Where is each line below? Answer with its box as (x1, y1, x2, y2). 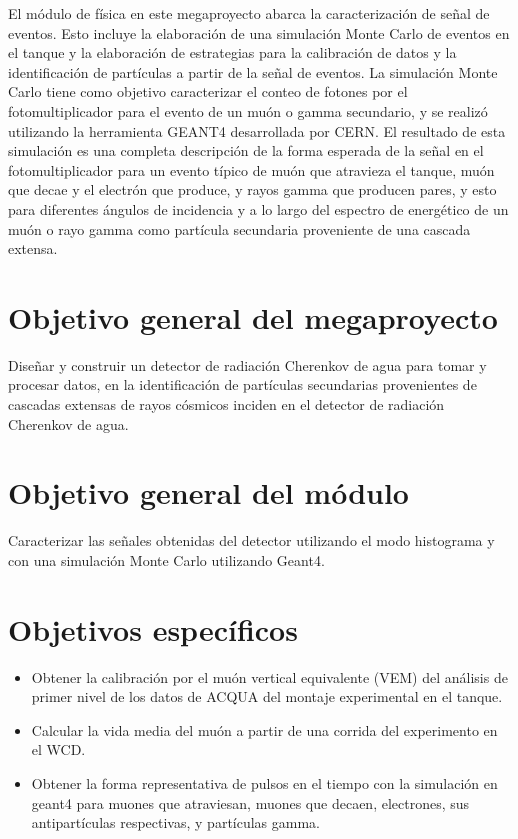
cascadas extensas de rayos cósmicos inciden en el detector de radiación (8, 394, 445, 415)
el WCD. (31, 739, 86, 760)
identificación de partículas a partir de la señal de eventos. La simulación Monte (8, 61, 498, 82)
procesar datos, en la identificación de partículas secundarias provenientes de (8, 374, 477, 395)
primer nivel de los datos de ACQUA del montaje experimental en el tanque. (31, 686, 503, 707)
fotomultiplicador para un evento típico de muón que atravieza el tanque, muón (8, 159, 495, 180)
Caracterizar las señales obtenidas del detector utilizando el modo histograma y (8, 530, 495, 551)
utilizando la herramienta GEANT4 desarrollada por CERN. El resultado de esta (8, 120, 506, 141)
